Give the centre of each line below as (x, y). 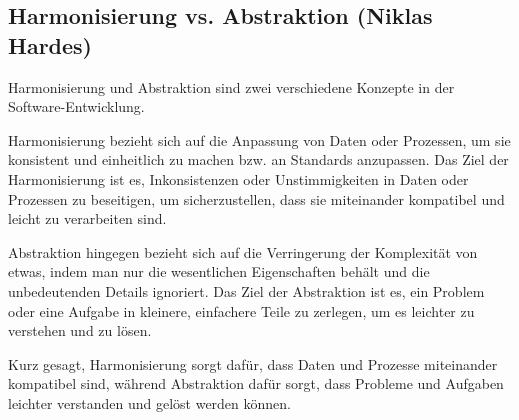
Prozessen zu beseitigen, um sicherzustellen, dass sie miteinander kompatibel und (256, 198)
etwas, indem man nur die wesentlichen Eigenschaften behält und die (219, 271)
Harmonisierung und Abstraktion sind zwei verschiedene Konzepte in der (231, 86)
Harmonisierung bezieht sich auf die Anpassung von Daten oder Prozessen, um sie (259, 139)
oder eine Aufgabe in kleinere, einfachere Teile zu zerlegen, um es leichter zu (241, 310)
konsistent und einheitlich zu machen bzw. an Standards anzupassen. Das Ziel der (258, 159)
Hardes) (50, 44)
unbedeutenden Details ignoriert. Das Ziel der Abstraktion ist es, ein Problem (246, 290)
